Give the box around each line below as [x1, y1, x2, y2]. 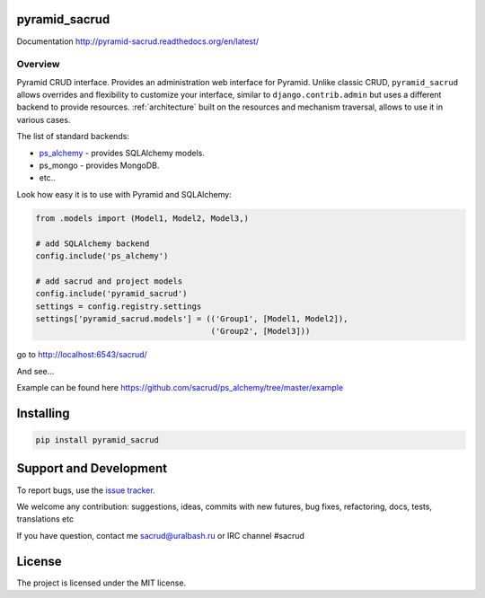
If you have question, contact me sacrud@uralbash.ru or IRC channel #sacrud [16, 530, 305, 541]
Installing [16, 405, 71, 421]
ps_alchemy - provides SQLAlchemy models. [39, 147, 206, 158]
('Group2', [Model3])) [210, 326, 311, 337]
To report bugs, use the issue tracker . [16, 485, 156, 496]
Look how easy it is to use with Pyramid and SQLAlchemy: [16, 189, 233, 199]
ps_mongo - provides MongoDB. [39, 160, 160, 171]
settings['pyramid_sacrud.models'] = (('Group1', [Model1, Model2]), [35, 313, 348, 323]
